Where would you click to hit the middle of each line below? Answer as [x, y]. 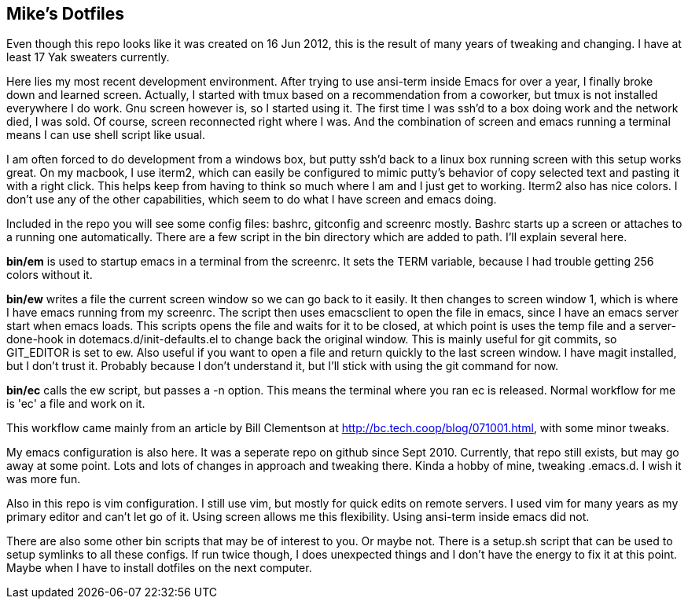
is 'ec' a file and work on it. [76, 404]
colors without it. [50, 275]
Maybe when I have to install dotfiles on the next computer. [159, 568]
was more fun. [44, 479]
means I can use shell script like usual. [106, 135]
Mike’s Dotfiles [66, 14]
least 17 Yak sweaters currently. [88, 57]
